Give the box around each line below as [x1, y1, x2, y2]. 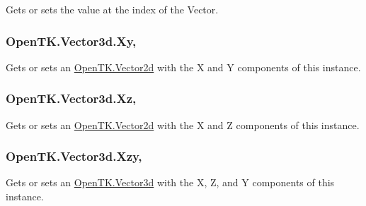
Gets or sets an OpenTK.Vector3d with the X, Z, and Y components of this [6, 175, 335, 190]
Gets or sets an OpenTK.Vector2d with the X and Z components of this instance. [6, 117, 360, 132]
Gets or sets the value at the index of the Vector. [6, 2, 219, 16]
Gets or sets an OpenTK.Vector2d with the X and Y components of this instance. [6, 59, 361, 74]
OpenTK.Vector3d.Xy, [6, 32, 137, 49]
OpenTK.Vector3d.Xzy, [6, 147, 142, 165]
